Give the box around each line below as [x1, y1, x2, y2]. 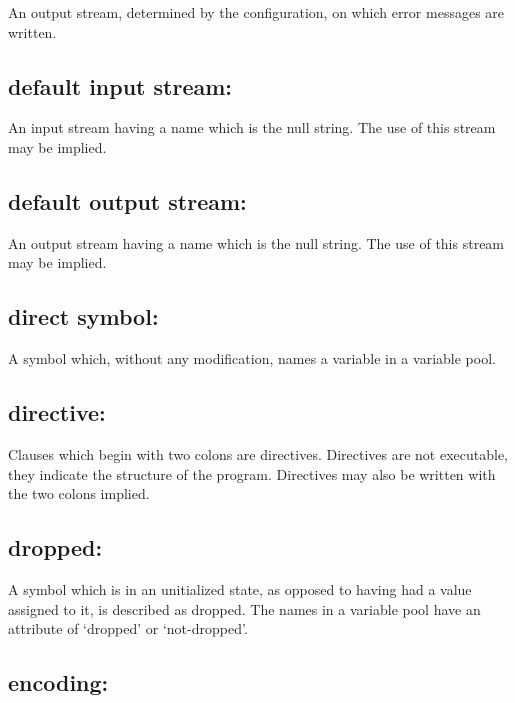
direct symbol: [8, 301, 159, 332]
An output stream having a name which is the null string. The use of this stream [8, 232, 505, 253]
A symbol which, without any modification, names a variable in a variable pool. [8, 348, 496, 369]
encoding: [8, 667, 109, 698]
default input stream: [8, 70, 233, 101]
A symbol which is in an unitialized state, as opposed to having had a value [8, 578, 472, 599]
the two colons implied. [8, 483, 150, 504]
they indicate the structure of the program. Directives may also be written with [8, 463, 496, 484]
